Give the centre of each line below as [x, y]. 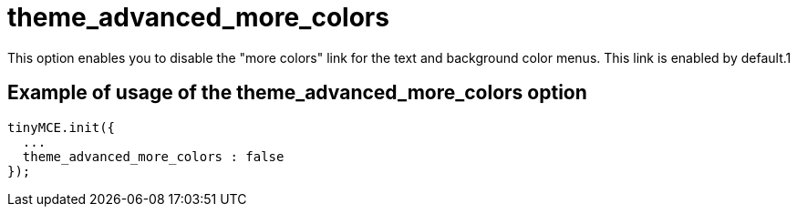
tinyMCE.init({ [62, 127]
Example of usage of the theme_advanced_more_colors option [297, 93]
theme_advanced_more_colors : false [153, 156]
